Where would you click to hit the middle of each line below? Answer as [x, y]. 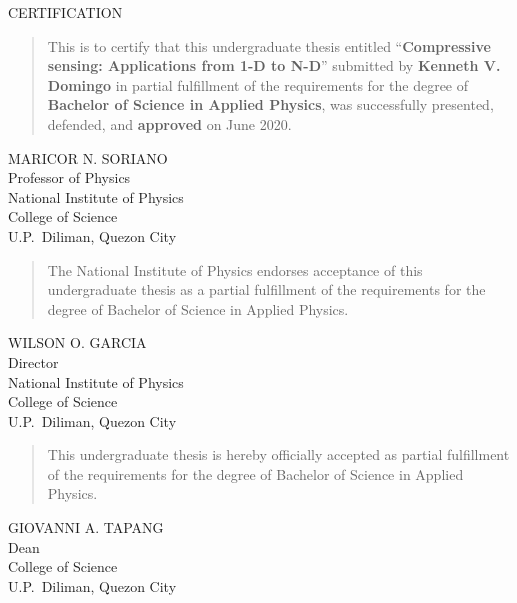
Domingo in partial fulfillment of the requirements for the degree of [258, 84]
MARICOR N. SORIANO [88, 157]
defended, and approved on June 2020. [169, 123]
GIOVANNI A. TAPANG [86, 527]
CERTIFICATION [65, 12]
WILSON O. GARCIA [77, 342]
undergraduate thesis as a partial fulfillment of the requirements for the [266, 289]
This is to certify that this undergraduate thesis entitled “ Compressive [269, 45]
